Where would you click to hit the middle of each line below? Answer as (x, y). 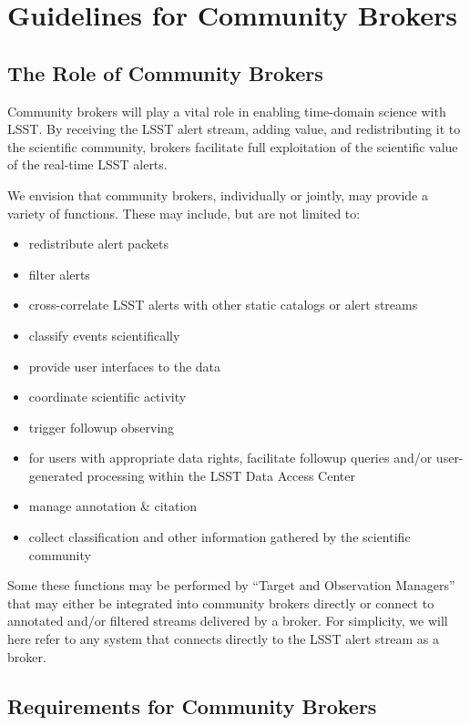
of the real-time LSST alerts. (87, 164)
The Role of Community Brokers (165, 72)
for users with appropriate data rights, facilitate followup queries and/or (230, 458)
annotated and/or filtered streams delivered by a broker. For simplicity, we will (228, 621)
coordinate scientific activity (107, 397)
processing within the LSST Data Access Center (221, 475)
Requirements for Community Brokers (192, 705)
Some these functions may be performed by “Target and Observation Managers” (231, 585)
